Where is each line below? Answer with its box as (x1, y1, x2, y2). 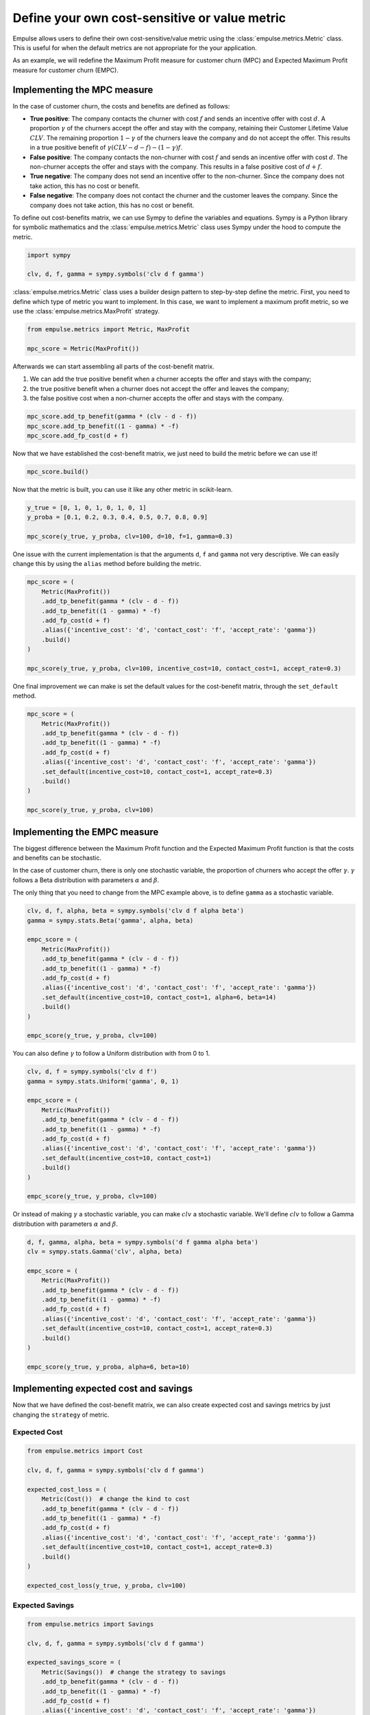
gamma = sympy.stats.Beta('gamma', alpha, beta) (27, 916, 194, 924)
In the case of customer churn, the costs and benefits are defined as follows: (12, 102, 230, 110)
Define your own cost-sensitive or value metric (12, 10, 286, 25)
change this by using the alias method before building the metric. (12, 560, 202, 568)
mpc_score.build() (27, 467, 89, 475)
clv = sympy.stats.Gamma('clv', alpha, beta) (27, 1248, 183, 1255)
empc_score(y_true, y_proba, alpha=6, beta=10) (27, 1362, 190, 1371)
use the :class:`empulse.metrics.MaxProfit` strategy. (12, 307, 160, 316)
